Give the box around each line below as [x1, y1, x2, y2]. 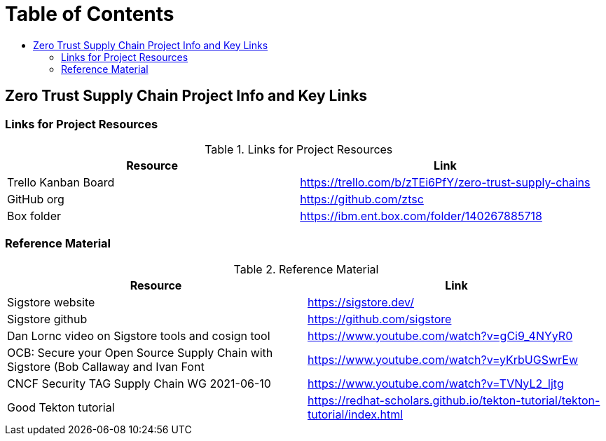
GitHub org [7, 191, 64, 206]
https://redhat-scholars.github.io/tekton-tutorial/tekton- [308, 393, 600, 407]
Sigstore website [7, 294, 95, 309]
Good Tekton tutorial [7, 400, 115, 414]
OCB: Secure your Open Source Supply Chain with [7, 345, 273, 360]
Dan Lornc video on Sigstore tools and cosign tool [7, 328, 270, 343]
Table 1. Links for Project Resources [205, 142, 393, 156]
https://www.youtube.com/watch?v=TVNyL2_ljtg [308, 376, 564, 391]
